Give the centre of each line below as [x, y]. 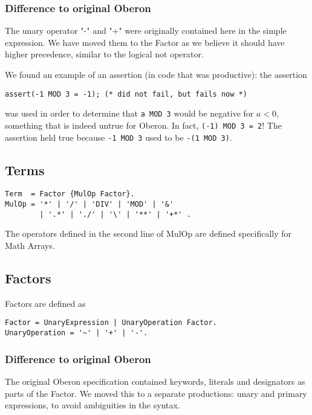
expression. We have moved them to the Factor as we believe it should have [145, 42]
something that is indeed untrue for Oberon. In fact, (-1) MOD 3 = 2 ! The [143, 125]
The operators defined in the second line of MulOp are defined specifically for [148, 233]
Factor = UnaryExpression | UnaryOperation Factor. [111, 323]
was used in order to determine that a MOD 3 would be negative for [129, 113]
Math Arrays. [30, 245]
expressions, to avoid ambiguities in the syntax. [93, 405]
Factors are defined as [45, 303]
